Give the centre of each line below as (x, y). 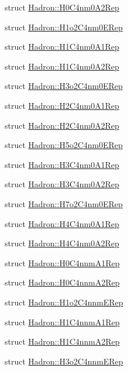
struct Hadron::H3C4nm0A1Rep (62, 164)
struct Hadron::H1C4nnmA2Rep (62, 341)
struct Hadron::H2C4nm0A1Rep (62, 105)
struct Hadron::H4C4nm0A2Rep (62, 243)
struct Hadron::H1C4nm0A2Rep (62, 66)
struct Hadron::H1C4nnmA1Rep (62, 322)
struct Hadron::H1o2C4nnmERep (64, 302)
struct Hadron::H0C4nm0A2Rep (62, 7)
